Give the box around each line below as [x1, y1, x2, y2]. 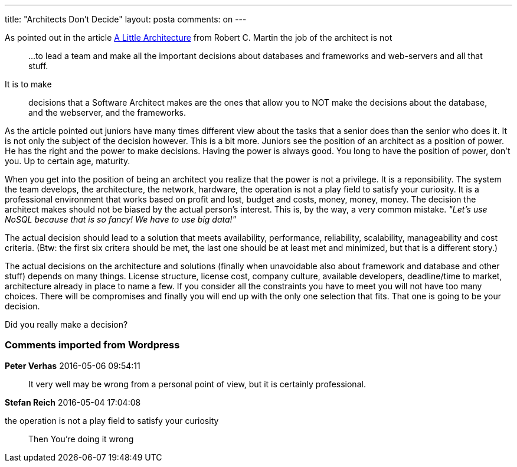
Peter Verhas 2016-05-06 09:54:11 [5, 360, 140, 371]
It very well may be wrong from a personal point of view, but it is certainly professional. [28, 378, 366, 389]
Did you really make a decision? [5, 319, 128, 329]
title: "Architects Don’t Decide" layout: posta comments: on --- [5, 14, 247, 24]
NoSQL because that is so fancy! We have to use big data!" [5, 214, 237, 224]
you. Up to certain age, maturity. [5, 156, 130, 166]
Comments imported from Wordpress [5, 339, 180, 351]
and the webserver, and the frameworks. [28, 107, 186, 117]
